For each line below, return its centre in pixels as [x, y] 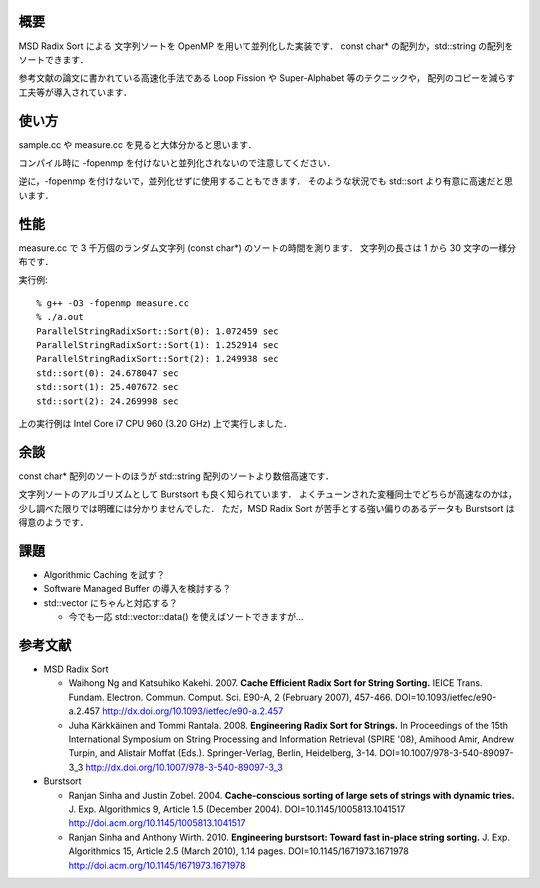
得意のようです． [53, 522]
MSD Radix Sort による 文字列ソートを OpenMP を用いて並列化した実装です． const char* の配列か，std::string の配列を [266, 46]
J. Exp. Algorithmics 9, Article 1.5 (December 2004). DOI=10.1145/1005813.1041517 [237, 809]
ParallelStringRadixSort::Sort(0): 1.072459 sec [157, 331]
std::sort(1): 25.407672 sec [107, 387]
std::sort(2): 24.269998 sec [107, 401]
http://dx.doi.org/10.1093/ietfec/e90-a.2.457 [192, 711]
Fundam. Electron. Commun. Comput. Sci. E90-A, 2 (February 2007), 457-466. [231, 697]
